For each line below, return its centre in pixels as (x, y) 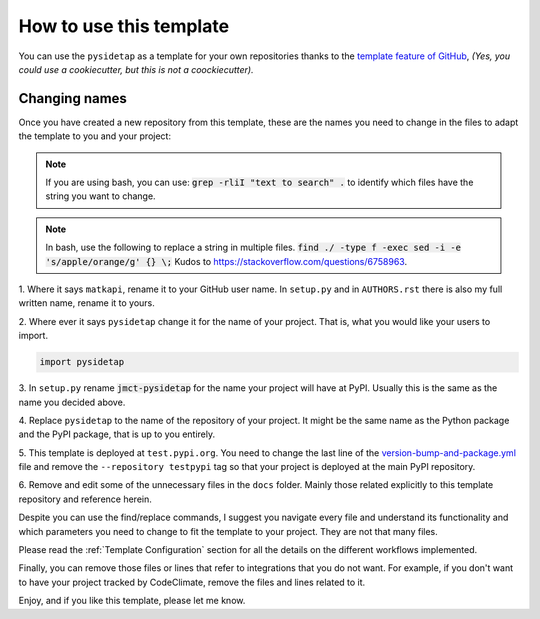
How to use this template (124, 26)
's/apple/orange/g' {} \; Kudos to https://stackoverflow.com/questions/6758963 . (226, 261)
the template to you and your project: (95, 136)
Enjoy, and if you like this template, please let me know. (132, 601)
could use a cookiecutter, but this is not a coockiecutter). (136, 69)
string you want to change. (100, 196)
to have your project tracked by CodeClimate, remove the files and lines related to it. (192, 582)
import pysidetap (82, 362)
